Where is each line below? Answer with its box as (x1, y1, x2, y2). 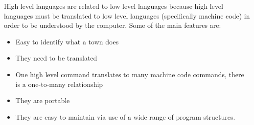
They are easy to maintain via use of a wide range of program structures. (15, 111, 235, 122)
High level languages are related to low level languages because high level (4, 1, 223, 11)
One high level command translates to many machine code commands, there (15, 69, 244, 79)
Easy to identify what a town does (15, 36, 119, 46)
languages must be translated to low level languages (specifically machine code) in (4, 10, 250, 21)
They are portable (15, 95, 70, 105)
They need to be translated (15, 53, 97, 63)
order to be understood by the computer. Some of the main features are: (4, 20, 221, 30)
